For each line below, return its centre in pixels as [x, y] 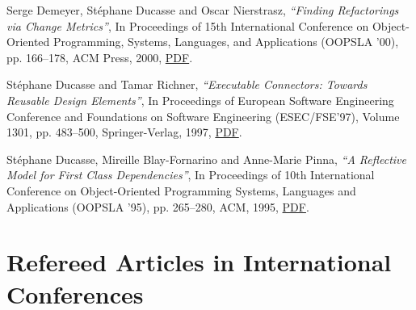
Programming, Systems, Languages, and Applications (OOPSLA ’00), [226, 42]
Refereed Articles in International [199, 262]
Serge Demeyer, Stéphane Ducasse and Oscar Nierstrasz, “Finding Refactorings [203, 10]
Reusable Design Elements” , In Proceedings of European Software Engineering [200, 100]
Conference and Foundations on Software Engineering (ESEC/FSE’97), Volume [203, 116]
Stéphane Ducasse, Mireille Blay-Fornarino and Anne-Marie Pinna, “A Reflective [206, 159]
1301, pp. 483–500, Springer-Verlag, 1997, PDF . [124, 132]
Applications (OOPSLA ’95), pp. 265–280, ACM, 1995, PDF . [158, 206]
